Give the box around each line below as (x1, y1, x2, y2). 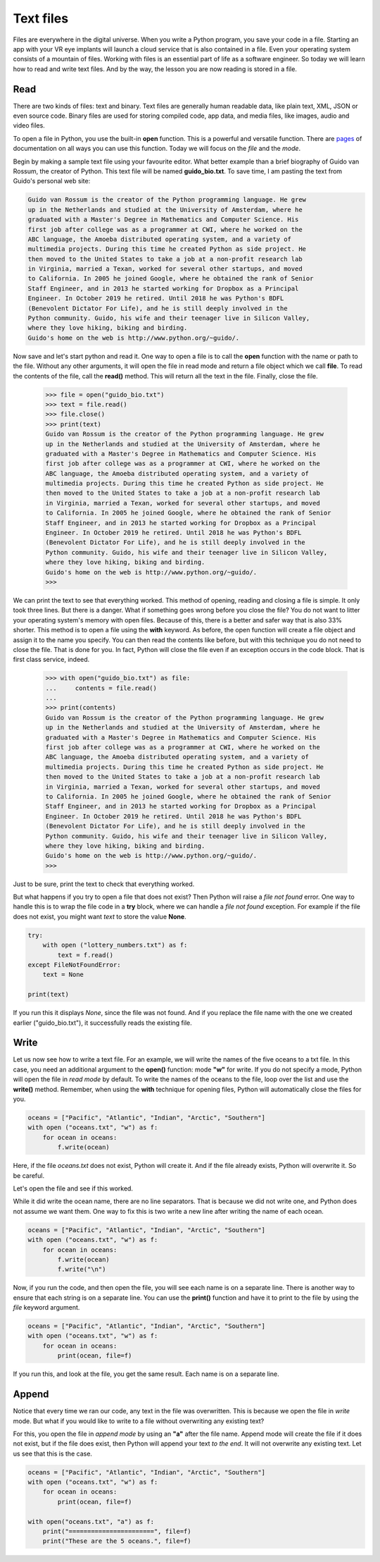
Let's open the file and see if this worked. (13, 1184, 134, 1193)
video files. (13, 121, 45, 130)
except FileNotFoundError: (27, 961, 121, 969)
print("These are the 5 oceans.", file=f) (42, 1537, 191, 1545)
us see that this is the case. (13, 1449, 93, 1458)
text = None (42, 971, 84, 979)
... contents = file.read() (45, 684, 158, 692)
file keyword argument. (13, 1303, 80, 1312)
